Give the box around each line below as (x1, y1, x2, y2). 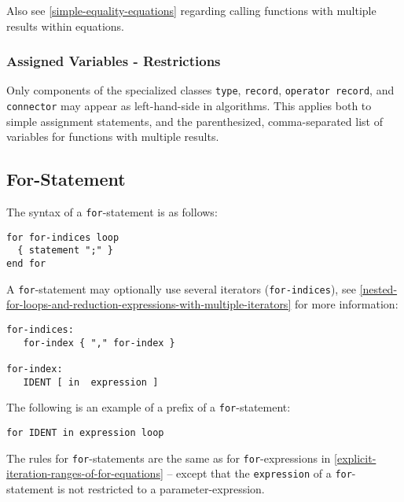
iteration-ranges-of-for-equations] (6, 465, 163, 482)
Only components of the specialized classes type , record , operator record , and (6, 82, 395, 98)
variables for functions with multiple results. (6, 128, 219, 145)
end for (6, 258, 46, 270)
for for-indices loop (6, 231, 119, 243)
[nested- (359, 280, 398, 297)
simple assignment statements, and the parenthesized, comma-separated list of (6, 113, 383, 129)
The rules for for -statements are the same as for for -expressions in (6, 449, 331, 466)
